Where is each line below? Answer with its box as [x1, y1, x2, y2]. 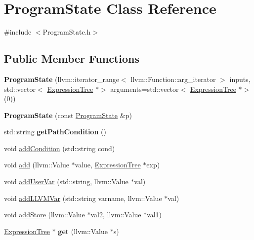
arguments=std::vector [110, 83, 179, 94]
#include [4, 27, 32, 37]
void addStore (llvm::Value [4, 209, 85, 220]
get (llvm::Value [58, 226, 108, 236]
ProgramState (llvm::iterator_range [4, 74, 119, 84]
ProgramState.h [42, 27, 91, 37]
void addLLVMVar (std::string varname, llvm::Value [4, 193, 162, 203]
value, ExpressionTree [75, 160, 141, 170]
